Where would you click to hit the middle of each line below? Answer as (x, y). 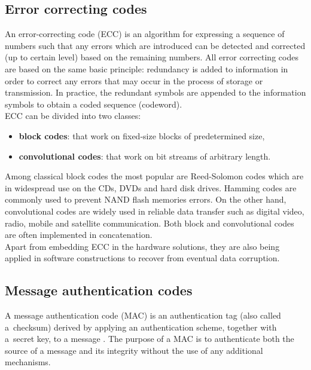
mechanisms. (28, 362)
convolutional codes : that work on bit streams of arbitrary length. (145, 156)
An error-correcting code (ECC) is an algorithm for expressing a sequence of (145, 34)
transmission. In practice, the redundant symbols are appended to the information (155, 92)
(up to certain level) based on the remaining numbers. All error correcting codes (152, 57)
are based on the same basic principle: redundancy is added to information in (147, 68)
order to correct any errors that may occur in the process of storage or (134, 80)
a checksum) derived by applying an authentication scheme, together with (141, 327)
